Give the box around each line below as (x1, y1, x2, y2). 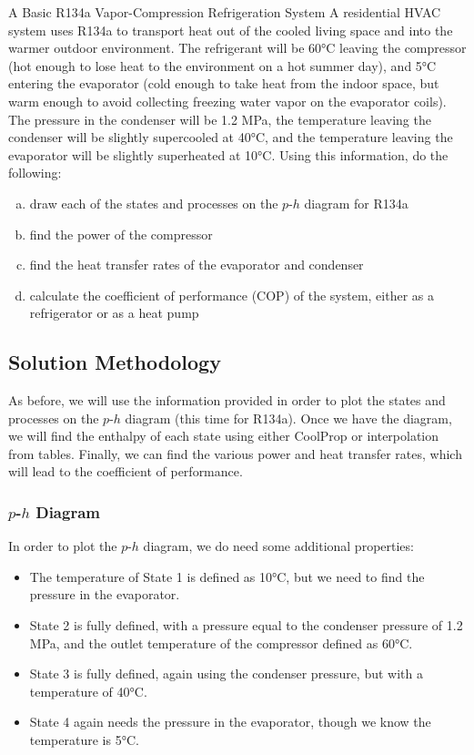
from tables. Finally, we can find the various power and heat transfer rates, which (8, 444, 462, 463)
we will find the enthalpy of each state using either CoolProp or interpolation (8, 426, 439, 445)
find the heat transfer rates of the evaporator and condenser (29, 255, 364, 274)
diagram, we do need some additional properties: (143, 536, 414, 556)
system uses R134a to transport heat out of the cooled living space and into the (8, 20, 453, 39)
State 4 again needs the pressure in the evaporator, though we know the (29, 712, 431, 731)
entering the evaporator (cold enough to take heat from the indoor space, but (8, 74, 439, 93)
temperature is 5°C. (29, 730, 139, 750)
